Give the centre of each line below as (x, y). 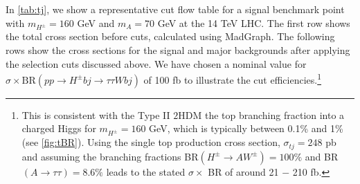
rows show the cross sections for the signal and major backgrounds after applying (178, 49)
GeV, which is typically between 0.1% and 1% (246, 128)
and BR (322, 156)
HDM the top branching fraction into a (261, 114)
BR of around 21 (243, 171)
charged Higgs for (59, 128)
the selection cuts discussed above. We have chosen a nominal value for (156, 63)
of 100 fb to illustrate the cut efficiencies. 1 (233, 79)
